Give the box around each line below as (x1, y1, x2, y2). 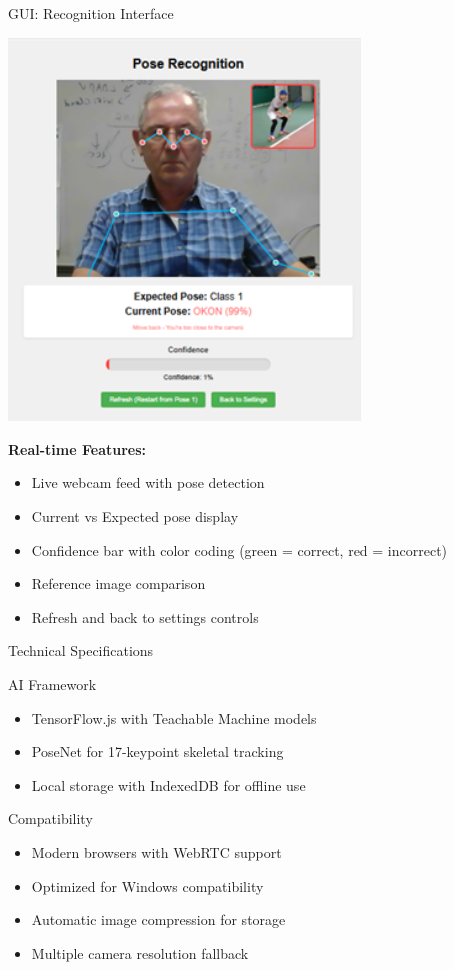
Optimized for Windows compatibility (31, 875, 264, 896)
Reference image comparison (31, 573, 206, 594)
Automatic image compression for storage (31, 909, 286, 930)
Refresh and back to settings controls (31, 606, 259, 627)
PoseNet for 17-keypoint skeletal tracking (31, 741, 284, 762)
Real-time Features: (8, 438, 147, 459)
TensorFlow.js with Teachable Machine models (31, 707, 317, 728)
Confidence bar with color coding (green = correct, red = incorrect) (31, 539, 448, 560)
